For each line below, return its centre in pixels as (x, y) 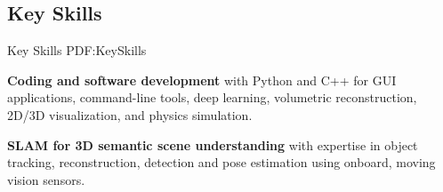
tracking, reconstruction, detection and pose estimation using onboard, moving (221, 162)
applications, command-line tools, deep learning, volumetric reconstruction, (212, 97)
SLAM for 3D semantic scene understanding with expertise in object (213, 144)
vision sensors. (46, 179)
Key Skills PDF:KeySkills (77, 50)
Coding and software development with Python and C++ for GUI (202, 80)
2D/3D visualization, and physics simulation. (130, 114)
